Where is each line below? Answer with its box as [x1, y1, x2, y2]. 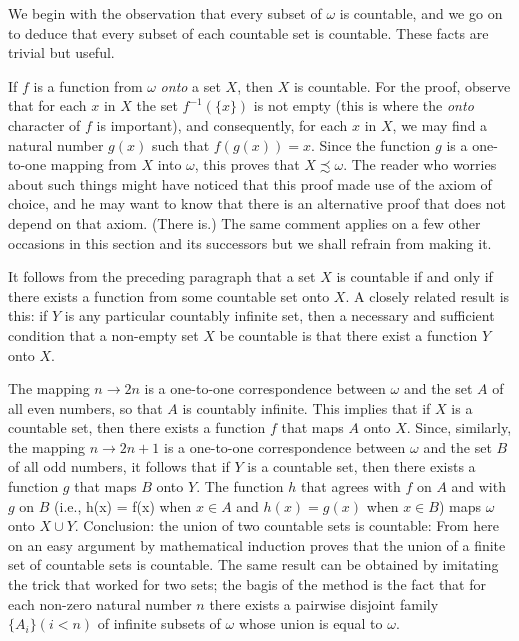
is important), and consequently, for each [96, 114, 348, 135]
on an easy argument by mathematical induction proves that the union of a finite [8, 534, 506, 555]
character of [8, 114, 81, 135]
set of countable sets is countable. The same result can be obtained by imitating [8, 554, 499, 575]
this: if [8, 305, 48, 326]
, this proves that [194, 154, 300, 175]
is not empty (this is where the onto [253, 95, 474, 116]
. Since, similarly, [406, 417, 512, 438]
